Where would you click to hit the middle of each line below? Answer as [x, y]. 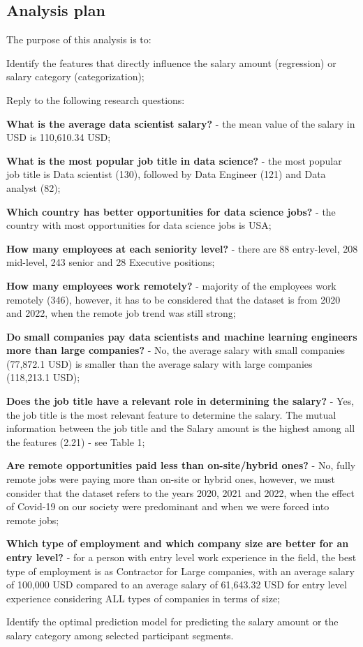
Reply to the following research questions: [96, 99]
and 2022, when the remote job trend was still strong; [121, 313]
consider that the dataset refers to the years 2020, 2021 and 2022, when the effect [180, 492]
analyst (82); [34, 187]
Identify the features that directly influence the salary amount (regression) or [171, 62]
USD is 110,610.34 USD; [59, 137]
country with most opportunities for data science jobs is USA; [139, 225]
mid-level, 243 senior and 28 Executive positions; [111, 262]
